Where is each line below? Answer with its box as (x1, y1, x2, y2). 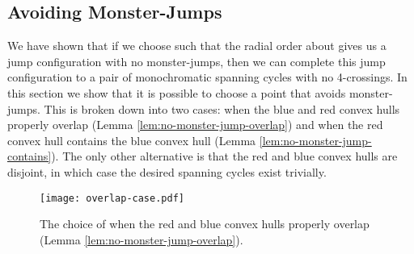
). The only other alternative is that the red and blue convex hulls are (51, 148, 398, 164)
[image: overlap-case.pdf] (40, 192, 184, 204)
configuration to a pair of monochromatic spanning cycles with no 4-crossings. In (7, 69, 408, 85)
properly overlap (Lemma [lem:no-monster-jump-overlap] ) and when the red (7, 116, 383, 133)
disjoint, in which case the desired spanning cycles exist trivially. (7, 163, 327, 180)
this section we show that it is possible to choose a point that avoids (7, 84, 346, 101)
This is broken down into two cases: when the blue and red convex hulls (44, 100, 400, 117)
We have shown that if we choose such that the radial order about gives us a (7, 37, 387, 54)
